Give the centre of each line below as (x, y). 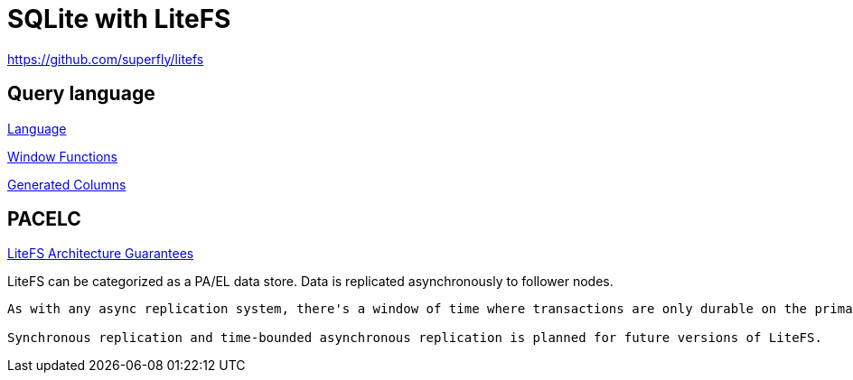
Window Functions (62, 156)
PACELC (44, 219)
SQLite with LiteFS (119, 19)
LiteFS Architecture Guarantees (101, 254)
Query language (81, 94)
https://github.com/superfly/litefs (106, 59)
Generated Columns (67, 184)
